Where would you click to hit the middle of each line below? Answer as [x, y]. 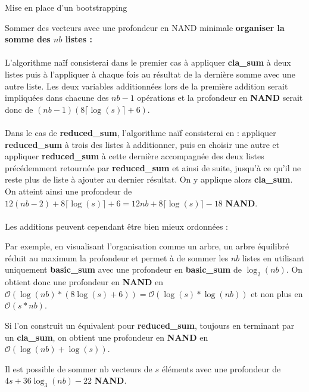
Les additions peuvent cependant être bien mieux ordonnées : [117, 226]
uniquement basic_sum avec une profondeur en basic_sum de [123, 269]
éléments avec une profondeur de [221, 368]
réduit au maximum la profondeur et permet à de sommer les [117, 257]
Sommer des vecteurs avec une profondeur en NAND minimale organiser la [145, 27]
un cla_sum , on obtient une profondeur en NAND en [107, 337]
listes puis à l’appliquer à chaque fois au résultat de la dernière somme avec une [150, 74]
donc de [19, 109]
